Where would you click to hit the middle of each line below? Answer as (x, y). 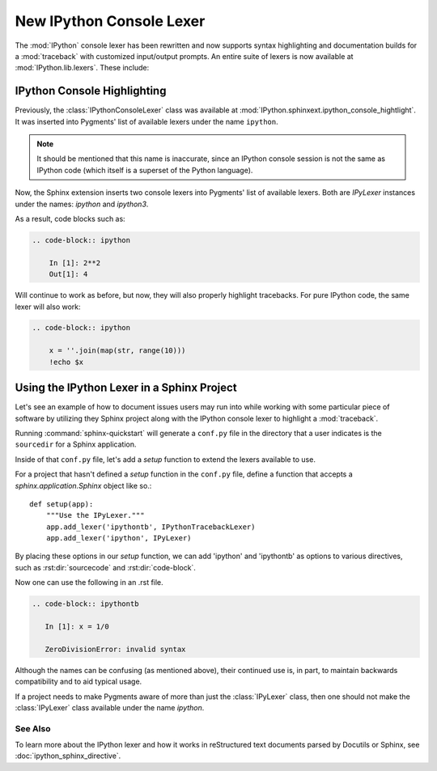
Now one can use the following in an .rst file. (89, 582)
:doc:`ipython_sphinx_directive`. (68, 756)
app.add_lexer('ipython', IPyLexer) (119, 538)
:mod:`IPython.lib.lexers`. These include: (82, 68)
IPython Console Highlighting (91, 91)
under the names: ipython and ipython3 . (82, 204)
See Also (33, 728)
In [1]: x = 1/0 (77, 627)
